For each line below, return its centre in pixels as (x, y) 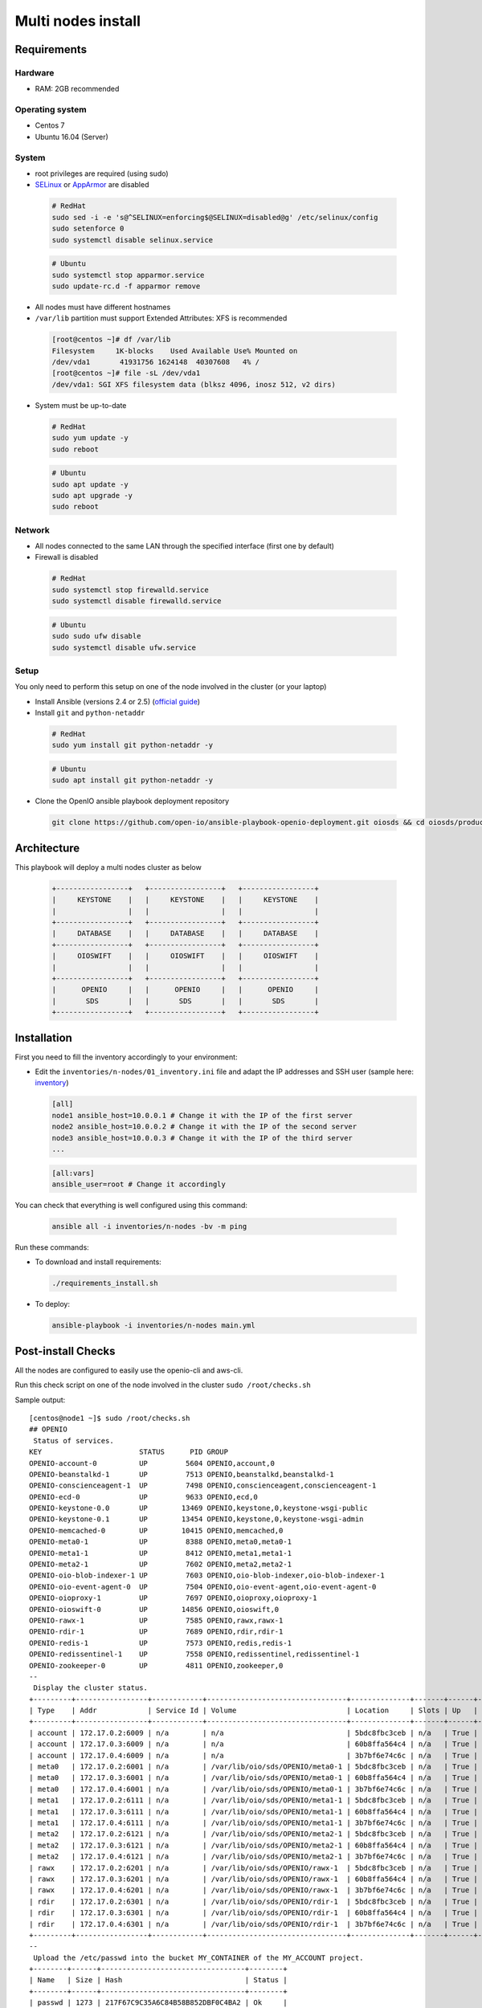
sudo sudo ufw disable (96, 636)
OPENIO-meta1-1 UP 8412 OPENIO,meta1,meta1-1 (161, 1553)
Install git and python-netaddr (90, 713)
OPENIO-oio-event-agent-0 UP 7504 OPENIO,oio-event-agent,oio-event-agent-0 (203, 1587)
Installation (43, 1037)
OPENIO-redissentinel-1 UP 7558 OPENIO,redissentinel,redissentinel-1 (194, 1654)
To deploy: (52, 1304)
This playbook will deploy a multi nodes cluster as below (108, 867)
